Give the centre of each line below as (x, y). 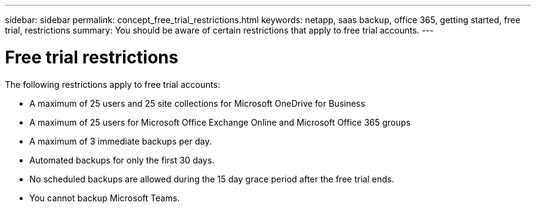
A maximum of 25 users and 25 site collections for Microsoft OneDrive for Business (197, 103)
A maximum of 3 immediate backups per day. (121, 141)
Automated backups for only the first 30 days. (122, 160)
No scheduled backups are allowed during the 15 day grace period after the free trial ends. (212, 179)
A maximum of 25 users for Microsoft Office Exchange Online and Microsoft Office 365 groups (220, 122)
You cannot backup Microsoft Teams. (105, 198)
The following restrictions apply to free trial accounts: (113, 84)
